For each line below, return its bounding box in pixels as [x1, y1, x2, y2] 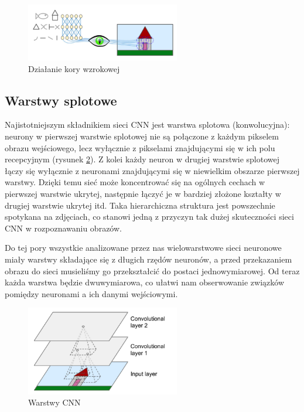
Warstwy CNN [28, 396, 81, 408]
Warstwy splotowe [5, 91, 117, 109]
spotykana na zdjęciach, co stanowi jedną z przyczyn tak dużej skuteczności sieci [5, 210, 294, 223]
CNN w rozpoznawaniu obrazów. [5, 222, 122, 234]
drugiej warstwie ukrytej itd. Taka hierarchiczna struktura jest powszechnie [5, 199, 275, 211]
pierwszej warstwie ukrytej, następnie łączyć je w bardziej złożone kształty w [5, 187, 281, 199]
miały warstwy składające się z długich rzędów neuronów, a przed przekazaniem [5, 253, 292, 265]
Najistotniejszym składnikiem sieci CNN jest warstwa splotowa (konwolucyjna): [5, 118, 290, 131]
